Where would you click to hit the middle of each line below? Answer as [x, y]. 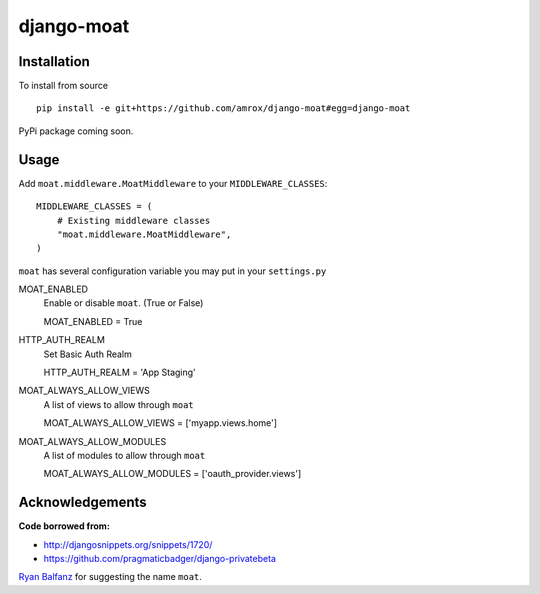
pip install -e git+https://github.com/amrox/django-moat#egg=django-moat [223, 108]
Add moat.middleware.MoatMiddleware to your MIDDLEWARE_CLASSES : [173, 183]
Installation [54, 61]
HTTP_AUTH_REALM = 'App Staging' [120, 372]
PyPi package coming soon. [76, 131]
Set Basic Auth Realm [87, 354]
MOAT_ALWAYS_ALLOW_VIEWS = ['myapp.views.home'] [160, 423]
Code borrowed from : [64, 526]
